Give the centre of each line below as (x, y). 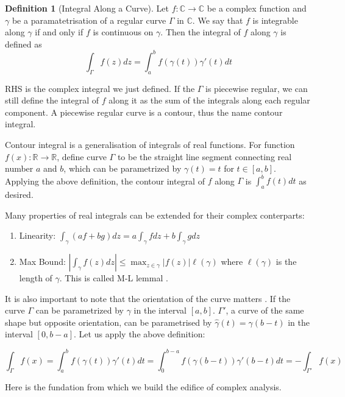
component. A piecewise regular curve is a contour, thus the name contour (144, 112)
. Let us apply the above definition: (140, 334)
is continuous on (123, 32)
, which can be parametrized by (123, 168)
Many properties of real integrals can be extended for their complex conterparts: (155, 215)
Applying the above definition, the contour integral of (105, 181)
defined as (23, 44)
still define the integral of (52, 100)
